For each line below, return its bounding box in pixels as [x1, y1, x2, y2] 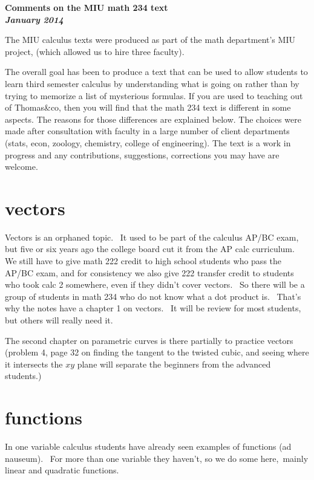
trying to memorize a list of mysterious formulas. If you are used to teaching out [5, 89, 303, 102]
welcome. [5, 160, 38, 173]
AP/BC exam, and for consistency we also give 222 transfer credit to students [5, 266, 294, 279]
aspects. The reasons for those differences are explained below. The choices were [5, 112, 301, 125]
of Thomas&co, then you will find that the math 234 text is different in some [5, 101, 291, 114]
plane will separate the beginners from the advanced [77, 357, 271, 370]
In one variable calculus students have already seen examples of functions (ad [5, 440, 292, 453]
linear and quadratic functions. [5, 464, 119, 476]
